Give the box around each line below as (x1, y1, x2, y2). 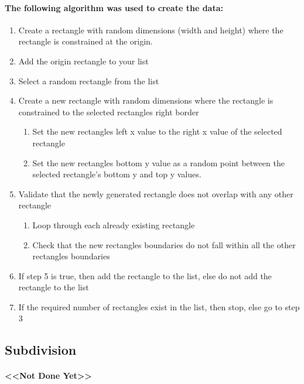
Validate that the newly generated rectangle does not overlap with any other (18, 187, 293, 200)
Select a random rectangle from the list (18, 74, 159, 87)
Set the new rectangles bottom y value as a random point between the (32, 156, 285, 169)
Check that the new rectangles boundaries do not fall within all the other (32, 238, 296, 251)
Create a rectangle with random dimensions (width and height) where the (18, 23, 283, 36)
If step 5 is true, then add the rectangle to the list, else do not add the (18, 269, 272, 282)
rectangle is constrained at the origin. (18, 35, 153, 47)
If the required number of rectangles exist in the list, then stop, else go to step (18, 300, 300, 313)
